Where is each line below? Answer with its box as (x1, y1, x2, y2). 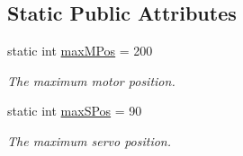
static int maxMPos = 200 (7, 41, 153, 60)
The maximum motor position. (7, 71, 175, 90)
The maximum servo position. (7, 131, 172, 150)
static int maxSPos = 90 (7, 101, 142, 120)
